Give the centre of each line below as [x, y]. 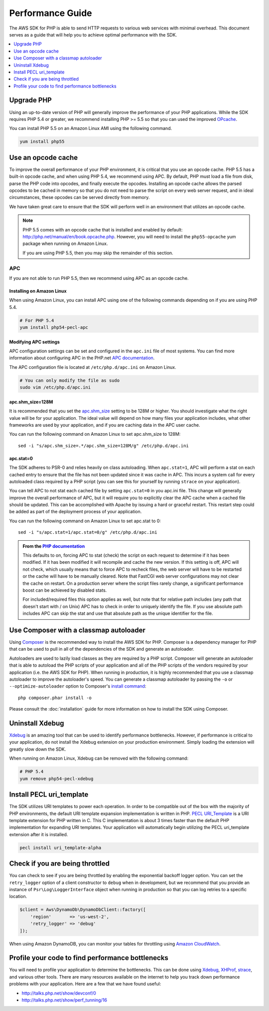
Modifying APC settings [34, 342]
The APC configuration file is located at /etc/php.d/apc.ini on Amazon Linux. [93, 367]
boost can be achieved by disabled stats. [65, 590]
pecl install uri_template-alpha [61, 848]
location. [18, 897]
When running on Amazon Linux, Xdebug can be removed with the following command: [99, 758]
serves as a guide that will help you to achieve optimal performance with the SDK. [93, 34]
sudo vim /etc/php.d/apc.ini [55, 388]
